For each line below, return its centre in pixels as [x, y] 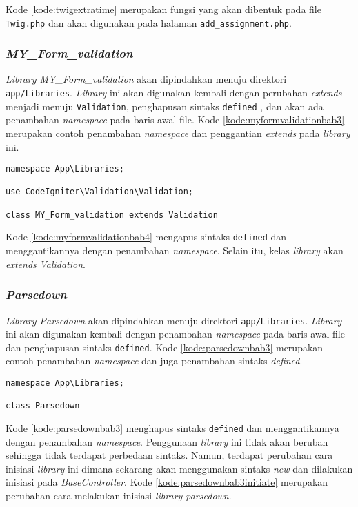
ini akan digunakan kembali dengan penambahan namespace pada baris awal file [175, 334]
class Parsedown [43, 406]
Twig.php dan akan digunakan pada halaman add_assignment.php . [149, 22]
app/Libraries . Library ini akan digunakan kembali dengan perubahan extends [174, 93]
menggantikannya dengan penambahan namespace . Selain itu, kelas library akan [175, 250]
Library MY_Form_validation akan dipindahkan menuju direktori [146, 79]
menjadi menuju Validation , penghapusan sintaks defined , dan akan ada [165, 106]
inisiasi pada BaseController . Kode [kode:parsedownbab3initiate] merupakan [167, 482]
